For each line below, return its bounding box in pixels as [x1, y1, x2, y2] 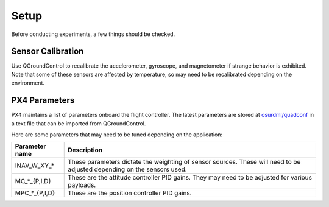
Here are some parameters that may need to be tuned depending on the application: [11, 131, 223, 138]
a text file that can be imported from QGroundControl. [11, 119, 146, 127]
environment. [11, 79, 45, 86]
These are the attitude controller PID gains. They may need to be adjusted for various [68, 174, 313, 182]
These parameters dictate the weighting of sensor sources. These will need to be [68, 158, 301, 166]
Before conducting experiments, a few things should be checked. [11, 30, 175, 38]
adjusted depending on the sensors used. [68, 165, 187, 174]
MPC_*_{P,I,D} [15, 189, 55, 197]
